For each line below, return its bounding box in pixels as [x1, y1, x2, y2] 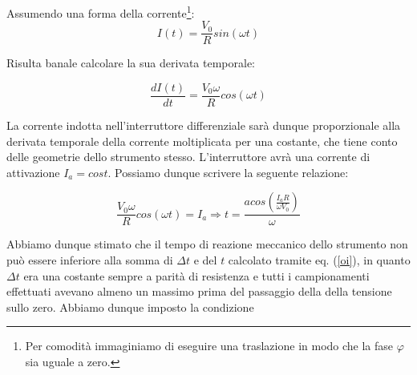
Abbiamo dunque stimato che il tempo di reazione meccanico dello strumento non [6, 236, 408, 252]
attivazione [6, 163, 60, 180]
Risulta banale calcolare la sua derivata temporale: [6, 54, 256, 71]
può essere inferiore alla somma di [6, 251, 173, 268]
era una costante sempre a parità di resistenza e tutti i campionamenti [23, 267, 370, 284]
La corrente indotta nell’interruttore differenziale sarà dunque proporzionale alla [6, 116, 401, 133]
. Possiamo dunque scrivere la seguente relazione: [107, 163, 349, 180]
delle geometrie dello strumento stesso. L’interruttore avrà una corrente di [6, 148, 370, 165]
